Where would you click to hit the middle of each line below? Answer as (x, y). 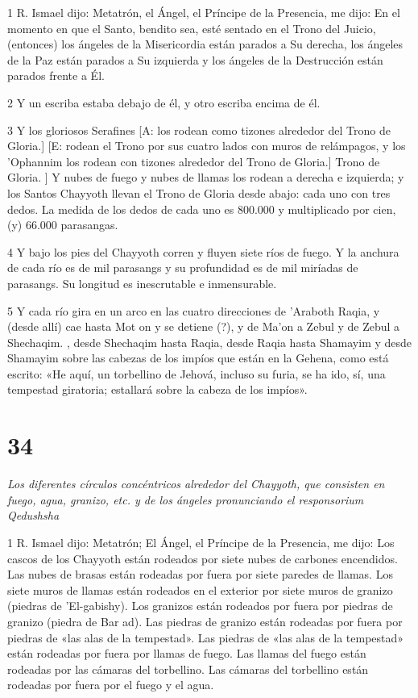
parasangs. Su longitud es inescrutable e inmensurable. (142, 283)
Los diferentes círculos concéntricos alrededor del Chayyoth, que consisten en (196, 484)
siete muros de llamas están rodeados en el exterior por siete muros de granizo (200, 589)
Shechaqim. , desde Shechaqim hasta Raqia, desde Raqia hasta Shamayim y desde (210, 342)
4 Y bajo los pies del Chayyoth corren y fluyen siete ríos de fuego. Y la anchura (203, 251)
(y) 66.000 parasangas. (63, 225)
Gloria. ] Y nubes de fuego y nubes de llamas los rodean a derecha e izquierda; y (206, 177)
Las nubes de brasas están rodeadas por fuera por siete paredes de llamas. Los (200, 574)
